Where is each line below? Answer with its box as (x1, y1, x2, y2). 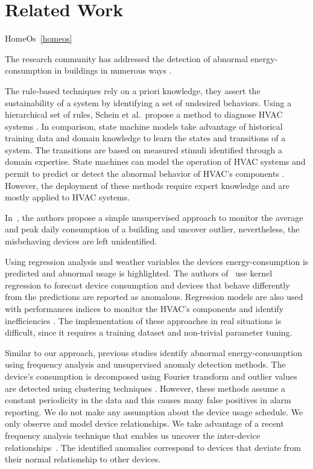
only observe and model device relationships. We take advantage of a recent (5, 417, 284, 430)
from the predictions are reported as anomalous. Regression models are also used (5, 290, 303, 303)
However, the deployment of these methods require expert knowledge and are (5, 179, 290, 191)
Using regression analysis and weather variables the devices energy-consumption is (5, 255, 309, 267)
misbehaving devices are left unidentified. (5, 235, 157, 247)
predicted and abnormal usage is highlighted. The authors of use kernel (5, 267, 273, 279)
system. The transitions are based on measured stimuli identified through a (5, 143, 282, 156)
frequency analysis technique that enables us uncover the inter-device (5, 429, 261, 441)
